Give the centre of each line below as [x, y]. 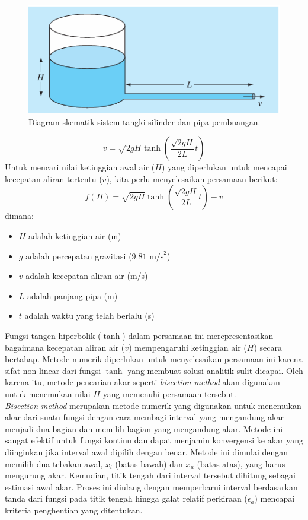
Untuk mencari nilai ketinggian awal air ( [80, 167]
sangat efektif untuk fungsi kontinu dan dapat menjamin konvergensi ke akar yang [154, 440]
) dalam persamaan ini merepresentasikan [198, 335]
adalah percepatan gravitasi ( [79, 256]
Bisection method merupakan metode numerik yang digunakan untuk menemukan [153, 405]
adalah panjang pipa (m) [73, 295]
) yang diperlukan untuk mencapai [224, 167]
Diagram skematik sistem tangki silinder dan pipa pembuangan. [145, 121]
